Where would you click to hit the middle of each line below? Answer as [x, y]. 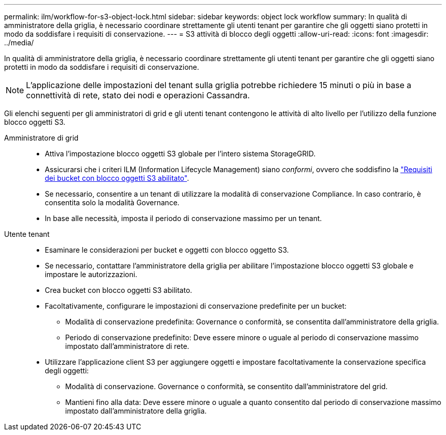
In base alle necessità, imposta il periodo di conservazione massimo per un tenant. [184, 218]
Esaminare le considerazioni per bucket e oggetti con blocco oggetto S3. [167, 250]
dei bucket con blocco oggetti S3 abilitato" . [117, 178]
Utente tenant [27, 234]
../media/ [19, 43]
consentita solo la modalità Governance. [112, 202]
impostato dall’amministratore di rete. [127, 346]
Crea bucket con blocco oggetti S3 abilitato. [119, 290]
